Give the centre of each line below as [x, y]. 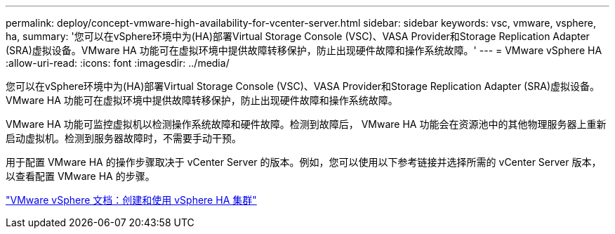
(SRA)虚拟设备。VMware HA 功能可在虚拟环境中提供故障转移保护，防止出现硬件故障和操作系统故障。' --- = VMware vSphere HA [304, 50]
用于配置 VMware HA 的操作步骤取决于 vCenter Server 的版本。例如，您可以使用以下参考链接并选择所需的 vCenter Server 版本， [304, 162]
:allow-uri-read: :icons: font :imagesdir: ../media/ [118, 63]
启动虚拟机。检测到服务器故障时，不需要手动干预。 [124, 138]
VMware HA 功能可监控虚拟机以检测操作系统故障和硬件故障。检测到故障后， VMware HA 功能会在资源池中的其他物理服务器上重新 [306, 124]
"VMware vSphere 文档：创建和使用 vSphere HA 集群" [131, 200]
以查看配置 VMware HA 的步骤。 [80, 176]
